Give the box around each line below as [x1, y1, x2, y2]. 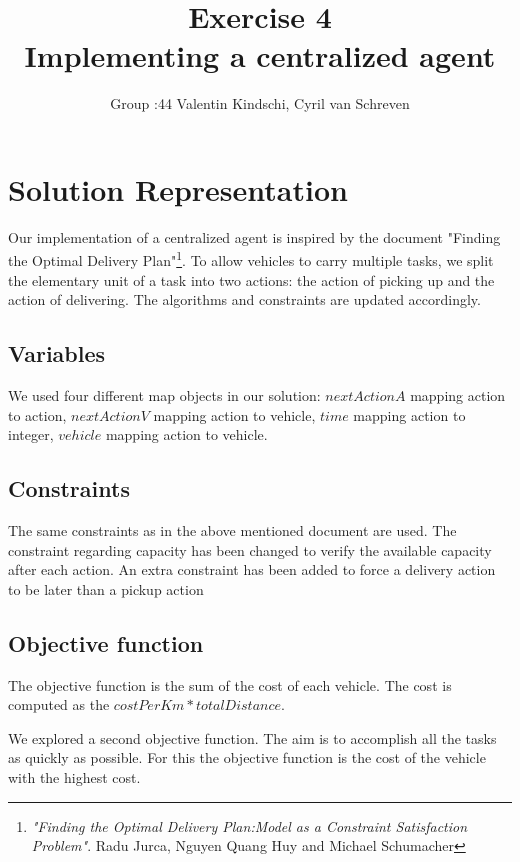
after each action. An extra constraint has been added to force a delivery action [8, 559, 496, 580]
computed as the [8, 694, 110, 715]
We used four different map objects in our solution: [8, 385, 321, 406]
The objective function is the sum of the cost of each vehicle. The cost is [8, 674, 452, 695]
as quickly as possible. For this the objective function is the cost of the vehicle [8, 747, 486, 768]
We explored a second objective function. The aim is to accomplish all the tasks [8, 727, 497, 748]
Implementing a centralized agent [24, 35, 496, 76]
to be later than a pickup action [8, 578, 204, 599]
